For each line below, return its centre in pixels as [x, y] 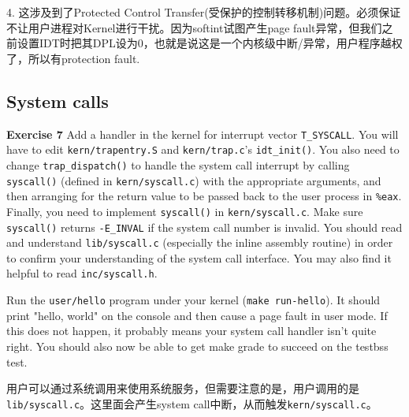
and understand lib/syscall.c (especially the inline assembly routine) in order [200, 242]
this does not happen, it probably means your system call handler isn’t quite [191, 331]
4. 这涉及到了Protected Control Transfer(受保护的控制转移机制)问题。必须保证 [204, 12]
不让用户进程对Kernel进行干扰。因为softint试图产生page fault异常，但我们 [194, 27]
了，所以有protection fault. [73, 58]
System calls [58, 101]
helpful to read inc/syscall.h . [82, 273]
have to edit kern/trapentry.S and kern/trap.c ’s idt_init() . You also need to [203, 149]
